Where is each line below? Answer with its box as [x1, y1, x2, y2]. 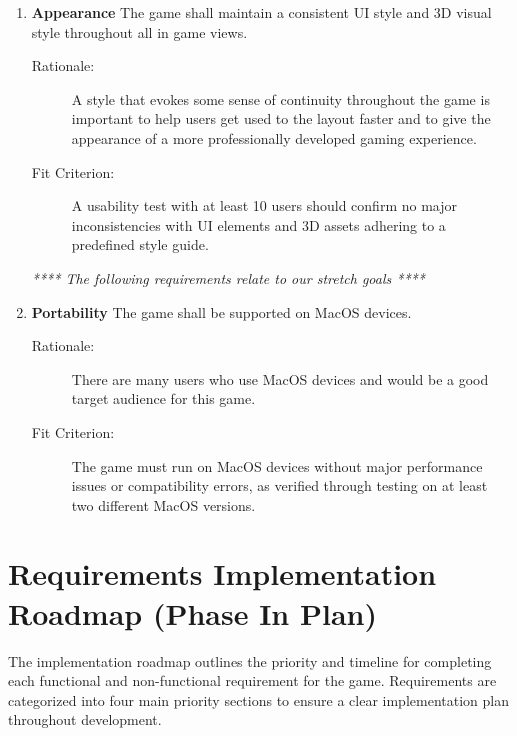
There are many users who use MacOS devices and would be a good [71, 368, 489, 389]
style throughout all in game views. [31, 21, 248, 42]
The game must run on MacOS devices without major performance [71, 455, 483, 476]
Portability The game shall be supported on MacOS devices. [31, 301, 412, 322]
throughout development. [8, 709, 162, 730]
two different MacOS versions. [71, 494, 256, 515]
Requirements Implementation [8, 553, 437, 594]
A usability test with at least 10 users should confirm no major [71, 195, 457, 216]
